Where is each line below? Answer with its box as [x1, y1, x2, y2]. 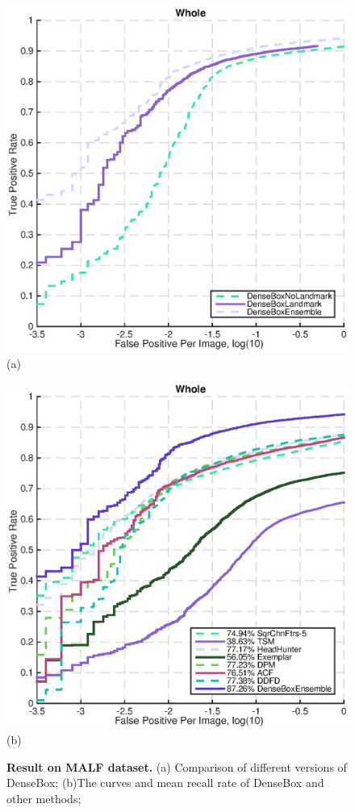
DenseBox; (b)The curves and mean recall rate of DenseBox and [6, 774, 324, 791]
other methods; [6, 789, 81, 806]
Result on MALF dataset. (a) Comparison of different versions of [6, 758, 347, 775]
